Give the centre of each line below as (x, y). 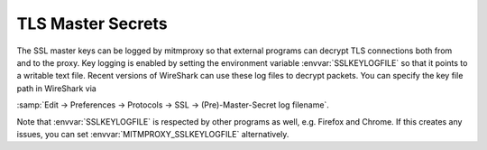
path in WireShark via (56, 88)
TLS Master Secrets (92, 23)
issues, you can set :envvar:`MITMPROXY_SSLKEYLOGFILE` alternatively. (153, 134)
